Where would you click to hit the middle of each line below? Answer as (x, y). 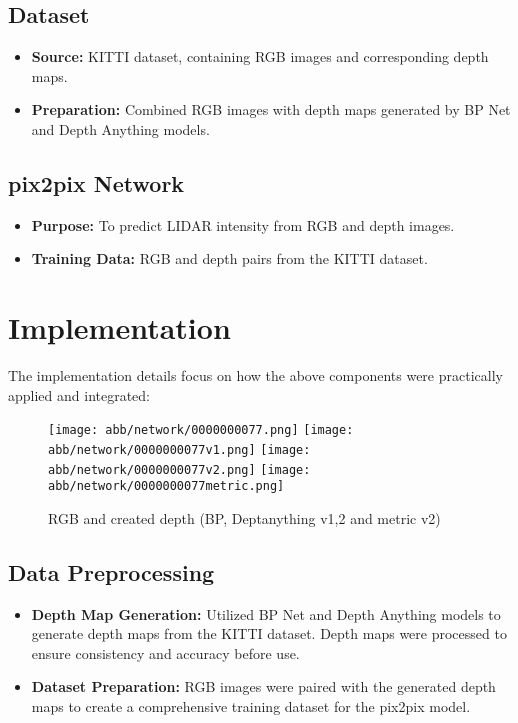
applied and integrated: (79, 394)
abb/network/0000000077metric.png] (166, 486)
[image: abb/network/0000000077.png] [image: (201, 430)
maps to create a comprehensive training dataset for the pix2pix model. (251, 706)
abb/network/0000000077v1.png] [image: (179, 449)
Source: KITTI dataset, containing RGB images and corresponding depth (260, 56)
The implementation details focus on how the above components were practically (255, 375)
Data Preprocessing (111, 571)
